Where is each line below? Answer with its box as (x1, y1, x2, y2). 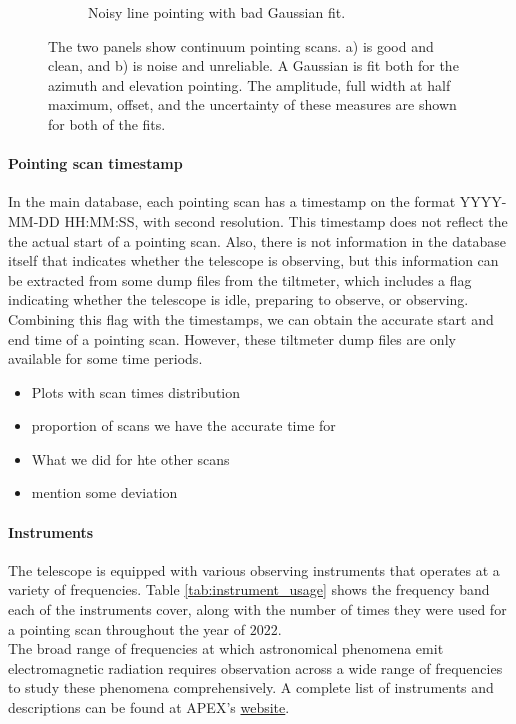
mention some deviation (31, 482, 178, 503)
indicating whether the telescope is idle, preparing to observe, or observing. (8, 289, 469, 310)
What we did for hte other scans (31, 448, 230, 469)
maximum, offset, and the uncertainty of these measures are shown (48, 94, 457, 115)
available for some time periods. (8, 348, 203, 369)
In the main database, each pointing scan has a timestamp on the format (8, 191, 456, 212)
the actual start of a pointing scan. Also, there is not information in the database (8, 230, 506, 251)
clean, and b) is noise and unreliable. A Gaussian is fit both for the (48, 55, 459, 76)
